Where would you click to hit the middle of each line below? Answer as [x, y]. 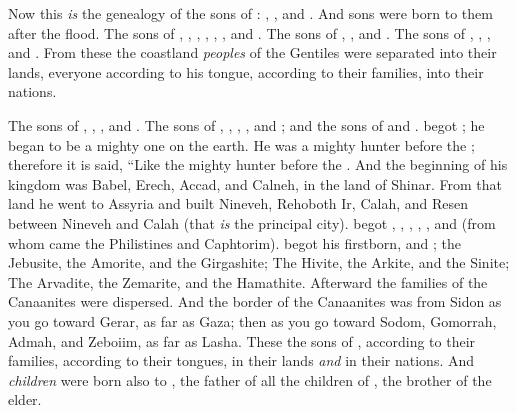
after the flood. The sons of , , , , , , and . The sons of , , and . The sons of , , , [249, 32]
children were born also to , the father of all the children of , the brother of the [250, 379]
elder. [25, 399]
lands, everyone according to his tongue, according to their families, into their [246, 71]
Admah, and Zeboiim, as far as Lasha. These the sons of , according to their [242, 340]
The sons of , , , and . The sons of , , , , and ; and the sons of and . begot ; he [246, 124]
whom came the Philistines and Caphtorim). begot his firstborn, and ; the [234, 242]
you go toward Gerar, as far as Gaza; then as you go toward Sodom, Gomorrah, [252, 320]
